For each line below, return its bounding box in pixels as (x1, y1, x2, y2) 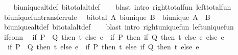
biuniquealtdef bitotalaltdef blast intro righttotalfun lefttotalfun (13, 2, 231, 12)
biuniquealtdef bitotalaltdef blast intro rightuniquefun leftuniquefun (4, 21, 234, 32)
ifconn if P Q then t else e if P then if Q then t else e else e (4, 31, 224, 42)
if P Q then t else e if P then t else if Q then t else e (7, 41, 199, 52)
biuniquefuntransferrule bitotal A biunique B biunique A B (4, 11, 210, 22)
